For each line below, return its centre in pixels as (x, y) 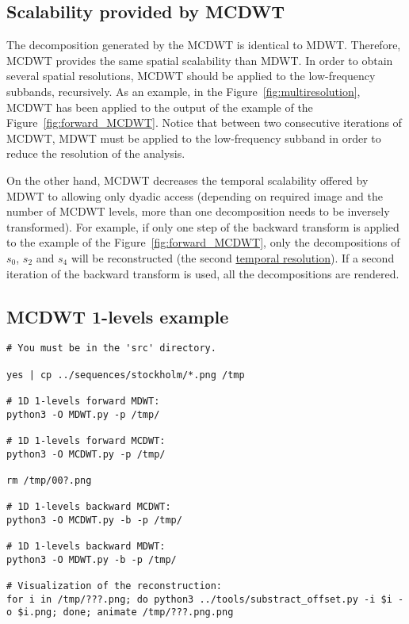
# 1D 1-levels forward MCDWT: (86, 440)
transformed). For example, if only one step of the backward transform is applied (203, 226)
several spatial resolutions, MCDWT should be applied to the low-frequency (191, 76)
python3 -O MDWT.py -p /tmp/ (83, 414)
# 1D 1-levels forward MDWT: (83, 401)
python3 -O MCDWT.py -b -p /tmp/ (94, 520)
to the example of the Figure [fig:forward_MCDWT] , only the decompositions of (203, 242)
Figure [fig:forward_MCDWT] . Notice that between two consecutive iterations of (204, 123)
